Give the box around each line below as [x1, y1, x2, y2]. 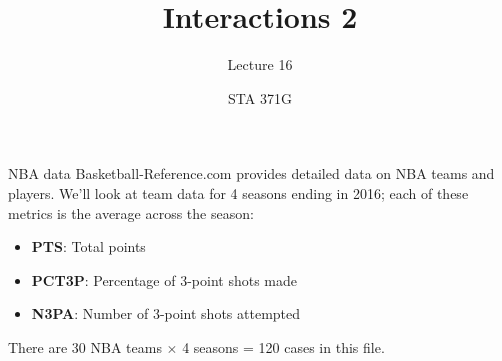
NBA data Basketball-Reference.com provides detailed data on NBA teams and [8, 163, 495, 184]
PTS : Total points [31, 236, 146, 257]
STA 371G [228, 87, 292, 108]
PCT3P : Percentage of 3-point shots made [31, 269, 298, 290]
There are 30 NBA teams [8, 336, 162, 357]
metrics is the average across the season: [8, 202, 254, 223]
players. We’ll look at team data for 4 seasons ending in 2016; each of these [8, 182, 469, 203]
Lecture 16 [227, 54, 293, 75]
